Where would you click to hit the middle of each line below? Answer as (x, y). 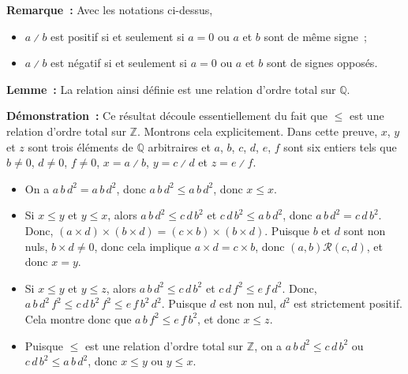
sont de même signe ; (315, 36)
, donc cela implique (142, 246)
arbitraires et (179, 146)
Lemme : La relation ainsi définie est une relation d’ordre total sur (171, 89)
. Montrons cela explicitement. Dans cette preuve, (257, 131)
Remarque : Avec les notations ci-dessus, (110, 9)
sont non (365, 230)
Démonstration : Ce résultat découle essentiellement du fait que (167, 116)
